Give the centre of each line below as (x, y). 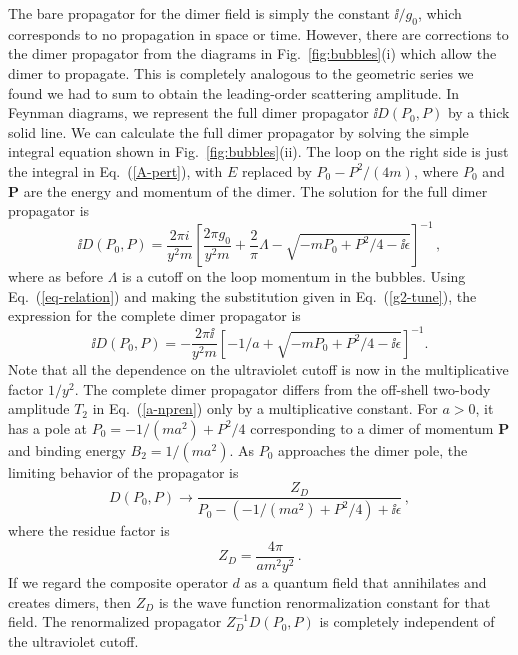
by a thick (478, 112)
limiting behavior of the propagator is (123, 471)
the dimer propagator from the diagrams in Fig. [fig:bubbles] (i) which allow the (252, 53)
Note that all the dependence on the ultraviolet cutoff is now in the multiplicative (258, 369)
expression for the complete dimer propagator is (154, 315)
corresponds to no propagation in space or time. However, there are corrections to (258, 33)
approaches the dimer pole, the (373, 449)
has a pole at (48, 427)
